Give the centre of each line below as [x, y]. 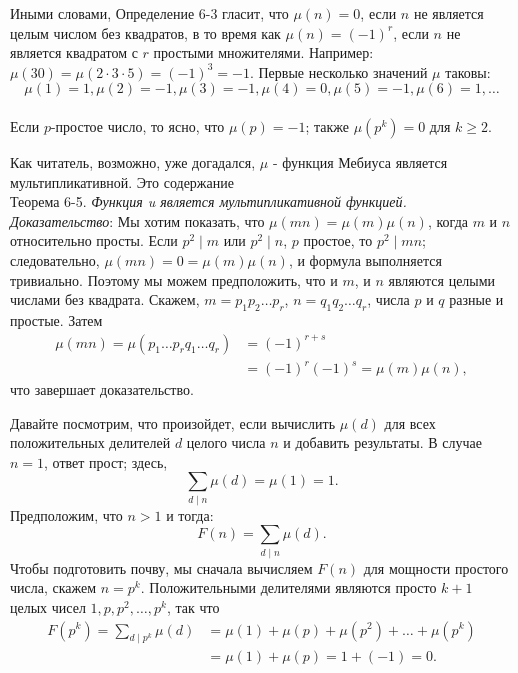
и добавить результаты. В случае [382, 442]
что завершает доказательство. [102, 389]
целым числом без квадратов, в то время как [145, 32]
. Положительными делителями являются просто [288, 587]
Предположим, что [66, 514]
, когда [447, 220]
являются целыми [442, 279]
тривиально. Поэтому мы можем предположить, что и [174, 279]
